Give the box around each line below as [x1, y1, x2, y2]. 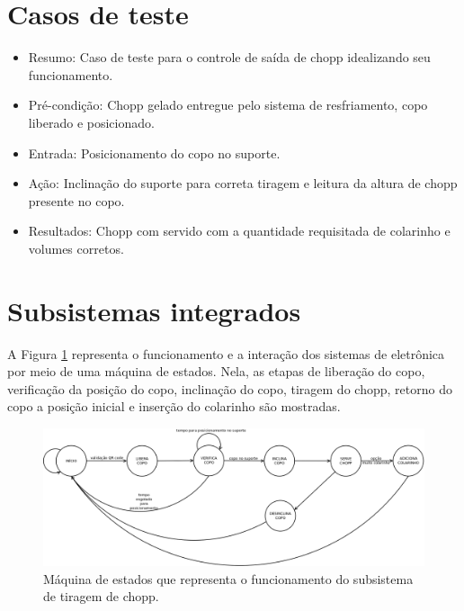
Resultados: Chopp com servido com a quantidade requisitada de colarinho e [28, 221, 451, 240]
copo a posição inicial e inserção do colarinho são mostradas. [7, 397, 341, 416]
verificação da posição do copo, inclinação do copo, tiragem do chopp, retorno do [7, 379, 452, 398]
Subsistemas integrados [7, 292, 301, 328]
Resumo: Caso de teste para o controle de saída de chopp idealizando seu [28, 48, 431, 67]
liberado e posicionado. [28, 112, 155, 131]
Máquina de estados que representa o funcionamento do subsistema [43, 569, 414, 588]
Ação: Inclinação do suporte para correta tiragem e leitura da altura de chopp [28, 174, 458, 193]
